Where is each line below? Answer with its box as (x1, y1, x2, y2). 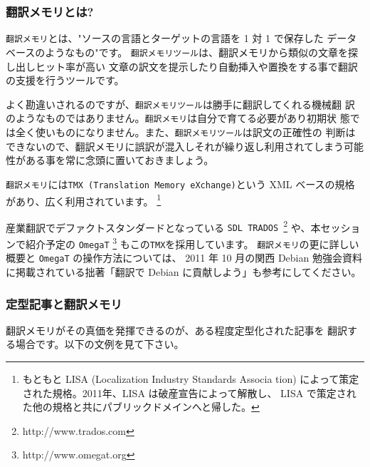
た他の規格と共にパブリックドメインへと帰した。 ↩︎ (22, 399, 260, 414)
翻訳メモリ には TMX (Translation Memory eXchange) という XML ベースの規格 (6, 176, 355, 191)
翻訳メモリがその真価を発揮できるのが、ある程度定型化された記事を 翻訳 (6, 322, 348, 337)
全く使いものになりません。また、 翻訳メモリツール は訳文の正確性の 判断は (15, 125, 356, 140)
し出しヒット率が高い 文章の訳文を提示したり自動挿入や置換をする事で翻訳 (6, 58, 358, 73)
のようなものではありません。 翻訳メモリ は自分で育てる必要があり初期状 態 (6, 111, 350, 125)
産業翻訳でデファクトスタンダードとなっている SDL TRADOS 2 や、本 (6, 217, 321, 235)
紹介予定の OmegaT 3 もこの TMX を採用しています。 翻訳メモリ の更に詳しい (25, 235, 359, 251)
